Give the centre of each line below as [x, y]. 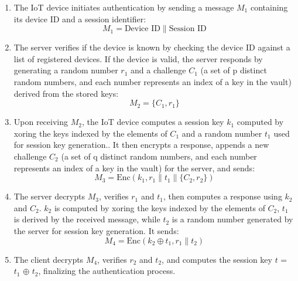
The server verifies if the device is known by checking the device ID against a [152, 47]
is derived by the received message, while [87, 219]
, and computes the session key [217, 259]
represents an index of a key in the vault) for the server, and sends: [134, 167]
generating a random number [66, 70]
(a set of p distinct [234, 70]
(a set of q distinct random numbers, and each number [159, 156]
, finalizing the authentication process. [107, 271]
